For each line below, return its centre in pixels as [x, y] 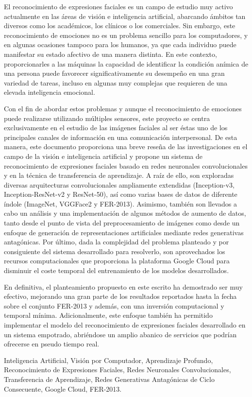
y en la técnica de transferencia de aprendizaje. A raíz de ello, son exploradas [119, 175]
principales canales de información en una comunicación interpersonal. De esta [121, 137]
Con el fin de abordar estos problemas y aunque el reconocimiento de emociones [123, 108]
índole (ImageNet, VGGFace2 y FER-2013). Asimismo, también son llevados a [120, 203]
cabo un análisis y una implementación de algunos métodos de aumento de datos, [125, 213]
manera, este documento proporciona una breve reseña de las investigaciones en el [126, 147]
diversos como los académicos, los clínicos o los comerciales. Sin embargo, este [120, 26]
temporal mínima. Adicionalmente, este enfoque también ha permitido [108, 315]
